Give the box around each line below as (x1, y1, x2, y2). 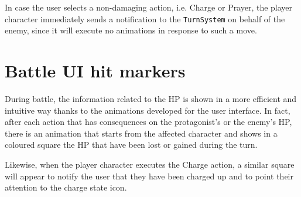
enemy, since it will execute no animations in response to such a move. (5, 24, 257, 36)
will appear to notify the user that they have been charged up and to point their (5, 169, 293, 182)
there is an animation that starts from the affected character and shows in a (5, 127, 278, 139)
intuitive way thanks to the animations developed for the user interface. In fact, (5, 104, 290, 116)
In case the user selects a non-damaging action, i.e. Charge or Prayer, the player (5, 1, 293, 13)
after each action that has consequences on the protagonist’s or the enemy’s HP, (5, 116, 292, 128)
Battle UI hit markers (5, 59, 186, 83)
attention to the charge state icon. (5, 181, 127, 193)
